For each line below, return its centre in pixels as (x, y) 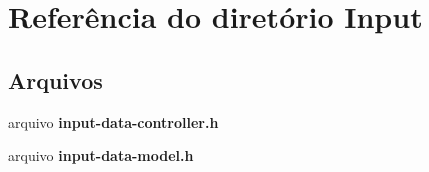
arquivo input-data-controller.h (113, 121)
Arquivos (55, 79)
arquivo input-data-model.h (101, 155)
